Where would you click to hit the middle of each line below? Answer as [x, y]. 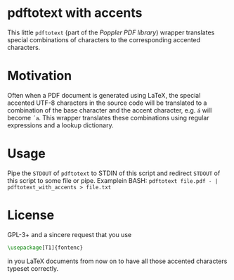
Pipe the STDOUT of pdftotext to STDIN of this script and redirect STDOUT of [114, 173]
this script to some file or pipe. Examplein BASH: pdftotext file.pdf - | [113, 180]
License [31, 215]
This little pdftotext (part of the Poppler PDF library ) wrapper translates [111, 32]
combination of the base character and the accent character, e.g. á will [110, 110]
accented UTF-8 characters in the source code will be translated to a [107, 103]
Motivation [40, 76]
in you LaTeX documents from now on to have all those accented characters [117, 261]
